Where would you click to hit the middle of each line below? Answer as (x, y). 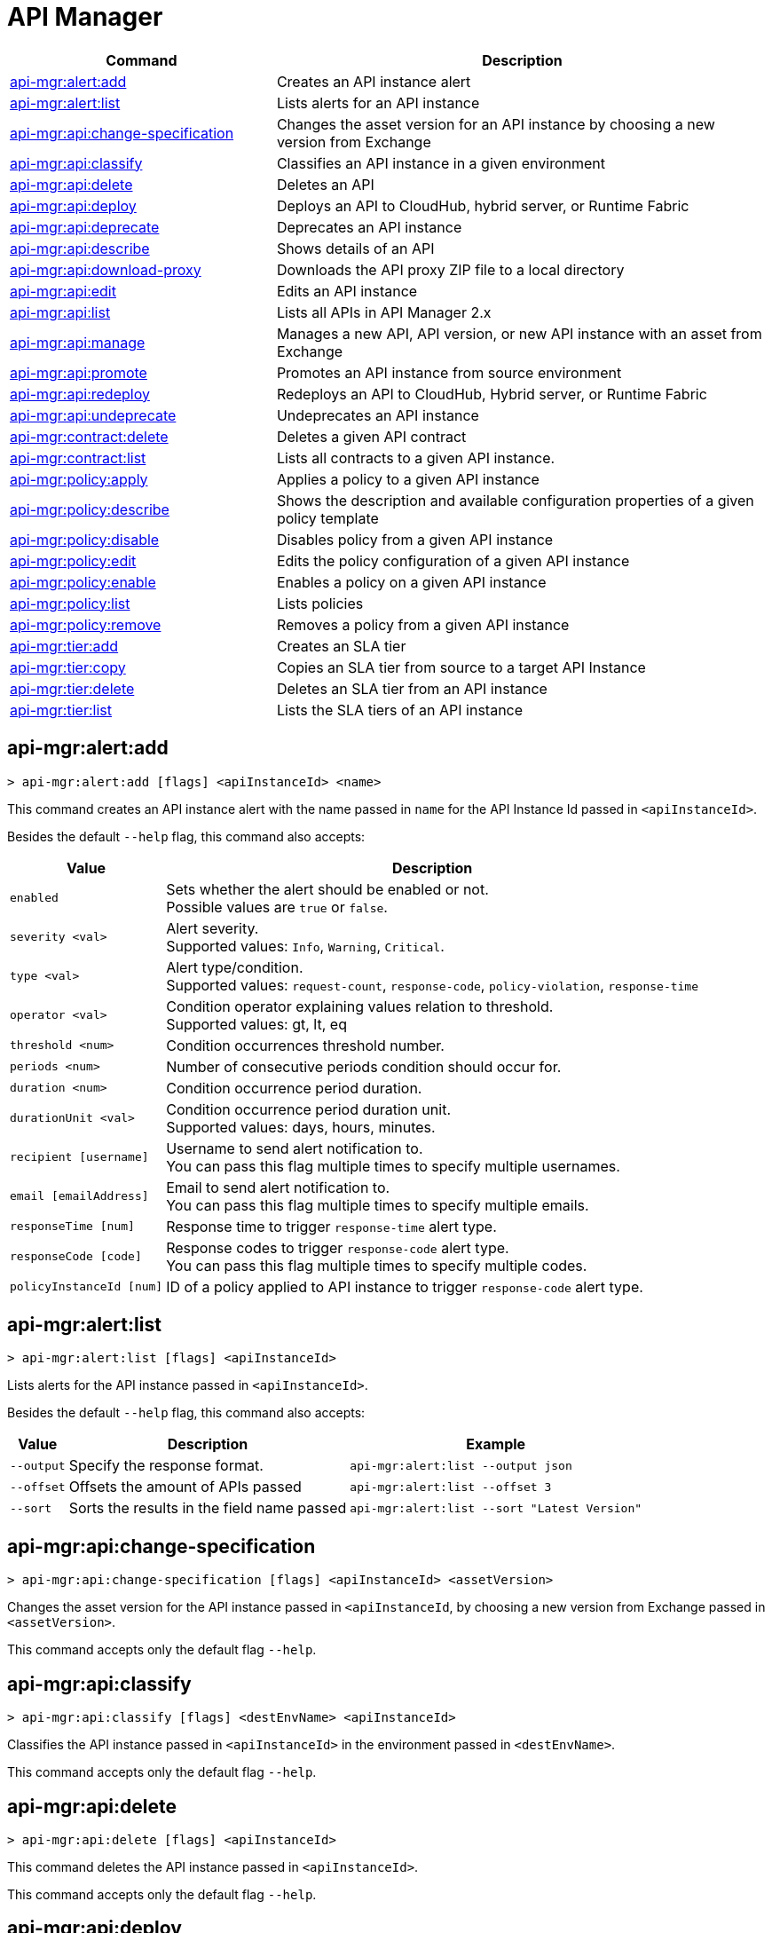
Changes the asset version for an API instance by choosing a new (496, 124)
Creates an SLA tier (341, 646)
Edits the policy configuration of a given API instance (453, 560)
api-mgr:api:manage (78, 342)
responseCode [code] (76, 1257)
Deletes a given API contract (371, 436)
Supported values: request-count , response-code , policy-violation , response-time (433, 985)
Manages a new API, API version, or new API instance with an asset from (519, 333)
